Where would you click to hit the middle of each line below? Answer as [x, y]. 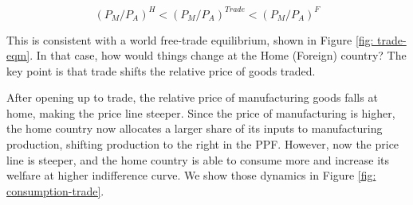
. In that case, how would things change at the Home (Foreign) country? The [218, 55]
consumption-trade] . [55, 190]
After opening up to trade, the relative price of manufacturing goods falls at [192, 97]
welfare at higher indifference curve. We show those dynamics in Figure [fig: [191, 175]
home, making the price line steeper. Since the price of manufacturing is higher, [201, 112]
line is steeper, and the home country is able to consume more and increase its [198, 159]
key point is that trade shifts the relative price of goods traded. [161, 70]
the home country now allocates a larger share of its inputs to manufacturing [195, 128]
